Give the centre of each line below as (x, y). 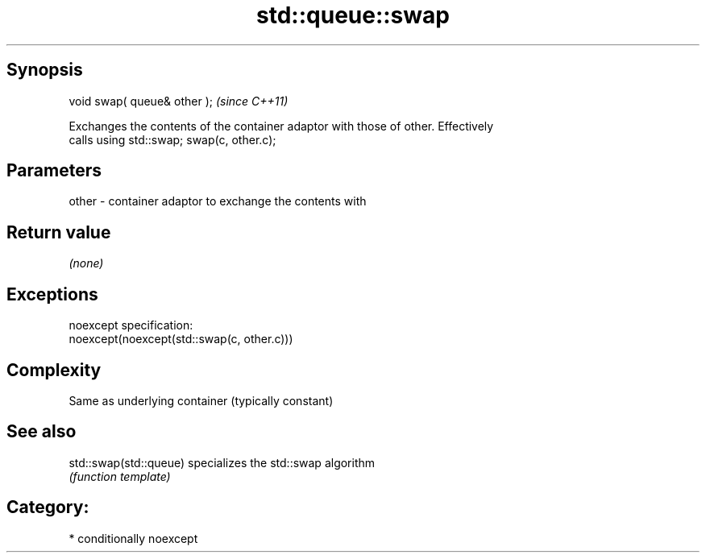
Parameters (54, 171)
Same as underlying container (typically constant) (201, 400)
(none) (86, 263)
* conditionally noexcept (133, 538)
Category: (48, 507)
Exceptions (52, 294)
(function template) (120, 476)
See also (42, 432)
